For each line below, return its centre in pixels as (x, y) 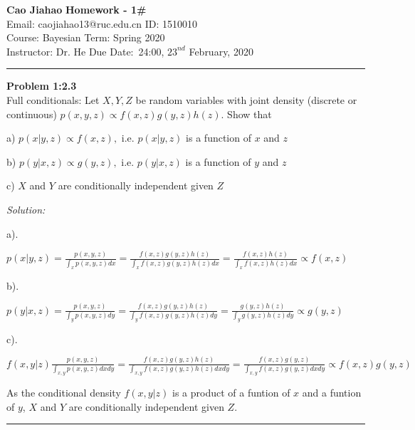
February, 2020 (221, 51)
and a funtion (332, 393)
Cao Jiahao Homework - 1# (77, 9)
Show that (249, 114)
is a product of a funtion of (231, 393)
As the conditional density (64, 393)
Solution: (26, 209)
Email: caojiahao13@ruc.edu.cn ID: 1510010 (102, 23)
